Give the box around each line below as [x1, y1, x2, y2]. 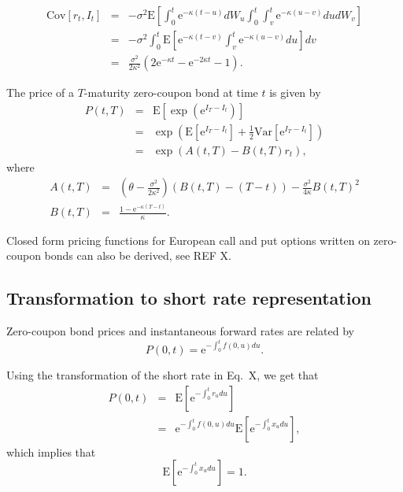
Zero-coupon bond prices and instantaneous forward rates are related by [6, 323, 354, 339]
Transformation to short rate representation [6, 286, 372, 310]
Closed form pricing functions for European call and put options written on [6, 231, 370, 248]
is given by [269, 84, 321, 101]
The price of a [6, 84, 74, 101]
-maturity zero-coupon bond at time [83, 84, 258, 101]
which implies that [6, 443, 96, 460]
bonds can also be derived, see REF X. [44, 247, 231, 264]
